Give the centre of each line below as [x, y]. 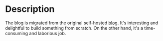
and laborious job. [48, 33]
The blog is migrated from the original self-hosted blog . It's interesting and [82, 23]
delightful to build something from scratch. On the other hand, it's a [74, 28]
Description [30, 9]
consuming [17, 33]
